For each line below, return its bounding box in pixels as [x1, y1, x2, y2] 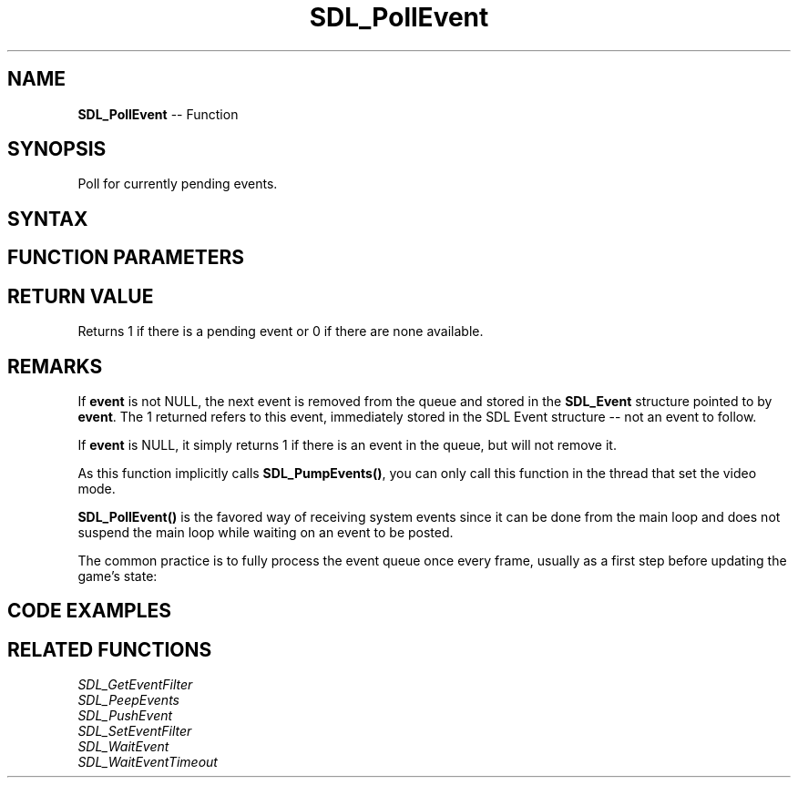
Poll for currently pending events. [77, 176, 278, 192]
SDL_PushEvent [77, 708, 173, 724]
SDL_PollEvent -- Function [77, 106, 239, 122]
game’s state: [77, 567, 158, 584]
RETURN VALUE [7, 284, 154, 308]
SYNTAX [7, 207, 88, 230]
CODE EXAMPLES [7, 599, 172, 623]
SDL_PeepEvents [77, 692, 179, 709]
